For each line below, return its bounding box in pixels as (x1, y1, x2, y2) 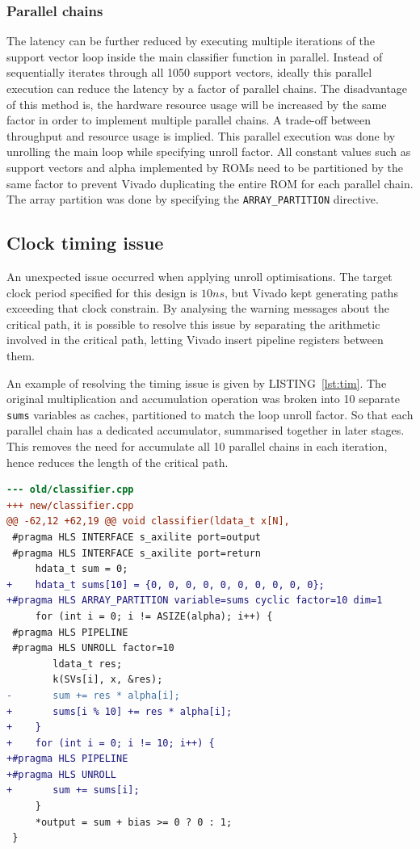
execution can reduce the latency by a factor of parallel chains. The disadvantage (6, 80, 408, 96)
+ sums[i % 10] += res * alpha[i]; (6, 705, 233, 717)
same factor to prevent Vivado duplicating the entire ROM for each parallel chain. (6, 174, 414, 191)
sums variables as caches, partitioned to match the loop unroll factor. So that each (6, 406, 414, 422)
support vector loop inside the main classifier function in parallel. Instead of (6, 48, 383, 65)
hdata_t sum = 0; (35, 563, 128, 575)
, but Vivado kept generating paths (225, 284, 398, 301)
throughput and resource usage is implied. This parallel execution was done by (6, 127, 396, 144)
